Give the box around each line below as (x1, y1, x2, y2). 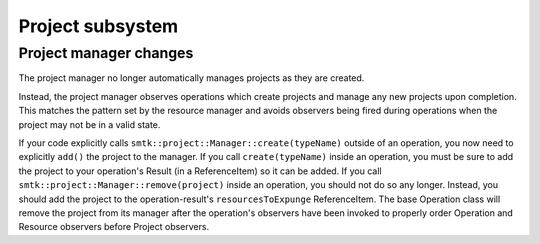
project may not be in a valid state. (18, 118, 161, 130)
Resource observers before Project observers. (18, 221, 210, 233)
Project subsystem (18, 15, 179, 37)
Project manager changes (18, 44, 194, 62)
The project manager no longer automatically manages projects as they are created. (18, 72, 365, 84)
